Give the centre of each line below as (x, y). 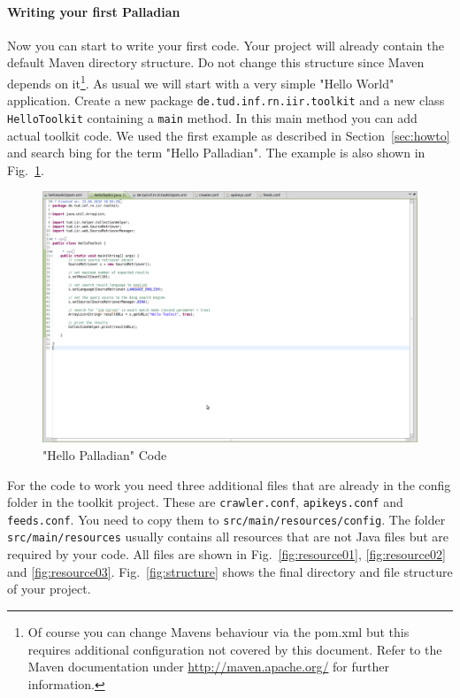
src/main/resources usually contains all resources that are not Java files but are (228, 537)
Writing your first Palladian (94, 11)
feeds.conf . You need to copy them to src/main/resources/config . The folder (226, 519)
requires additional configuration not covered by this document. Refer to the (235, 649)
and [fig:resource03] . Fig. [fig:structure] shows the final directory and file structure (230, 571)
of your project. (49, 589)
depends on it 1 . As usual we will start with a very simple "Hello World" (201, 81)
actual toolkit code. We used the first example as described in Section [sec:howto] (229, 135)
